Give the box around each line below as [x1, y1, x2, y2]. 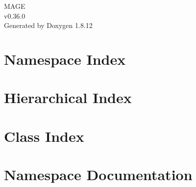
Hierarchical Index [4, 87, 132, 107]
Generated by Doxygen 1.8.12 [4, 20, 93, 30]
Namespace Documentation [4, 164, 193, 185]
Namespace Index [4, 49, 126, 69]
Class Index [4, 126, 84, 146]
